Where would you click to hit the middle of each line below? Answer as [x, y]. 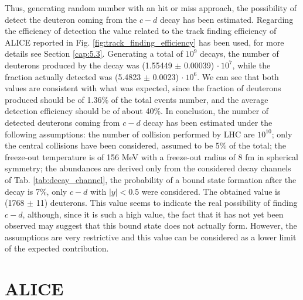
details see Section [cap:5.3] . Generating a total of [94, 54]
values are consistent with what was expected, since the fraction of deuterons [143, 88]
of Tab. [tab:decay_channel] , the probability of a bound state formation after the [151, 179]
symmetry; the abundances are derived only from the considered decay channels [148, 168]
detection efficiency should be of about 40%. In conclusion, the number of [137, 111]
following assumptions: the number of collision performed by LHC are [130, 134]
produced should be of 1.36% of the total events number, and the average [137, 99]
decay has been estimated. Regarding [227, 19]
